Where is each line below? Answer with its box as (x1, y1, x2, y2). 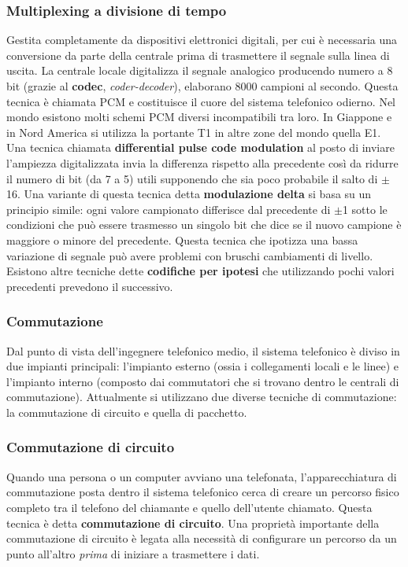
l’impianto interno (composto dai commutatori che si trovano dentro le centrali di (6, 373, 399, 389)
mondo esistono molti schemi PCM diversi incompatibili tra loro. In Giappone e (6, 109, 392, 125)
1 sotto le (342, 201, 388, 217)
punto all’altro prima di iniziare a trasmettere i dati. (6, 545, 260, 561)
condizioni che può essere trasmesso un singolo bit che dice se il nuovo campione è (6, 216, 402, 233)
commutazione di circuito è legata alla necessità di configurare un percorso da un (6, 530, 397, 547)
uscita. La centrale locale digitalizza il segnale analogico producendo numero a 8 (6, 62, 393, 79)
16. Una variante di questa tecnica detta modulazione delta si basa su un (6, 186, 372, 202)
